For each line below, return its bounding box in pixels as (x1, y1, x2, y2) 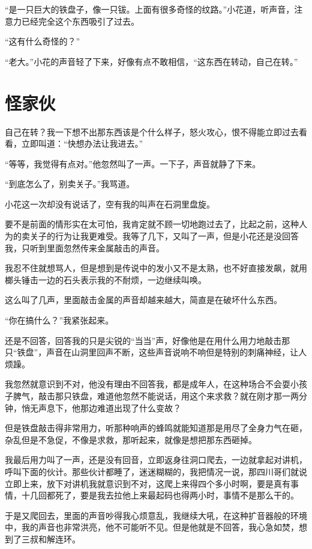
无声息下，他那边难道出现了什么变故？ (29, 401, 181, 414)
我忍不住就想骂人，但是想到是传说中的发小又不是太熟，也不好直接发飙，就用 (5, 262, 307, 274)
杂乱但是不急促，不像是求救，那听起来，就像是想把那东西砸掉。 (5, 433, 257, 446)
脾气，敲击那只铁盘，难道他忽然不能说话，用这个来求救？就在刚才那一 (13, 390, 290, 402)
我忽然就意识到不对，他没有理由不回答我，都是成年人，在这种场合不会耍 (5, 378, 290, 390)
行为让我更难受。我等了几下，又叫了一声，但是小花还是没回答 (55, 230, 299, 242)
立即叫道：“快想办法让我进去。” (21, 137, 143, 150)
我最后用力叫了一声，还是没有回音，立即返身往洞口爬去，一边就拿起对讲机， (5, 453, 307, 466)
